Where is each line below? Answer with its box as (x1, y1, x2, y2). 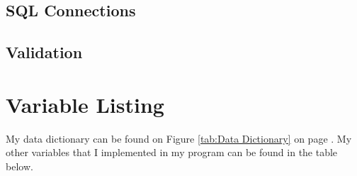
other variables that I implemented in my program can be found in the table (6, 145, 338, 160)
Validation (6, 41, 83, 63)
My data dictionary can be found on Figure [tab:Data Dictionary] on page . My (6, 131, 352, 145)
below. (6, 158, 33, 173)
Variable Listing (6, 89, 164, 119)
